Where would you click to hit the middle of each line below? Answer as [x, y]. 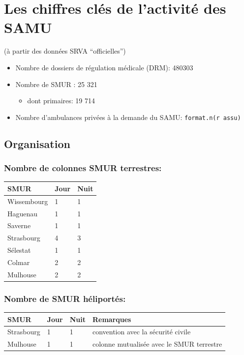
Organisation [37, 143]
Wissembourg [28, 201]
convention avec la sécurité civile [141, 332]
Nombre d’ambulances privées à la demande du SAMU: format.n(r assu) [128, 117]
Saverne [19, 225]
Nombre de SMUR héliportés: [65, 298]
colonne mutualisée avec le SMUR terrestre [157, 344]
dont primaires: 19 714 [61, 101]
